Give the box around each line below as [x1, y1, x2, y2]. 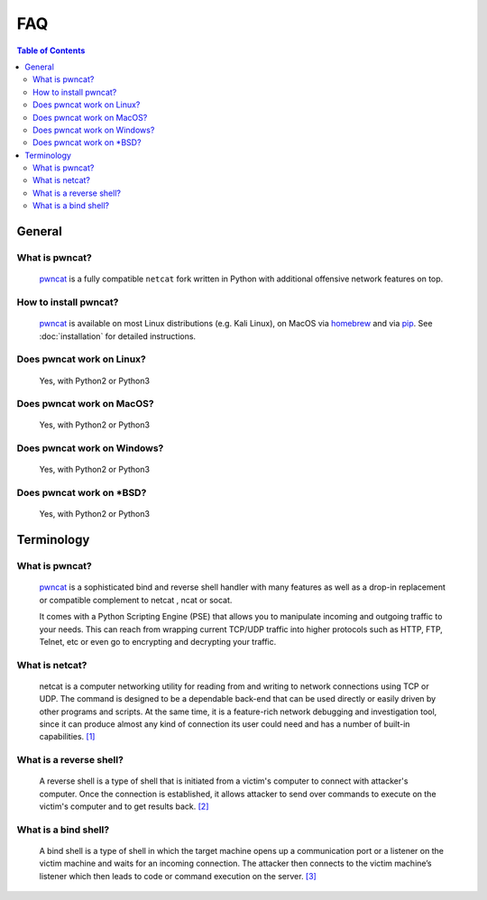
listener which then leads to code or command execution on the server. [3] [39, 870, 317, 881]
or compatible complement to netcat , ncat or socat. [39, 594, 233, 605]
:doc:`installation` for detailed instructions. [39, 330, 197, 342]
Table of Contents [16, 45, 86, 56]
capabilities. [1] [39, 731, 96, 742]
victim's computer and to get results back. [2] [39, 801, 209, 812]
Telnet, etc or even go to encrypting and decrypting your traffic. [39, 636, 277, 647]
